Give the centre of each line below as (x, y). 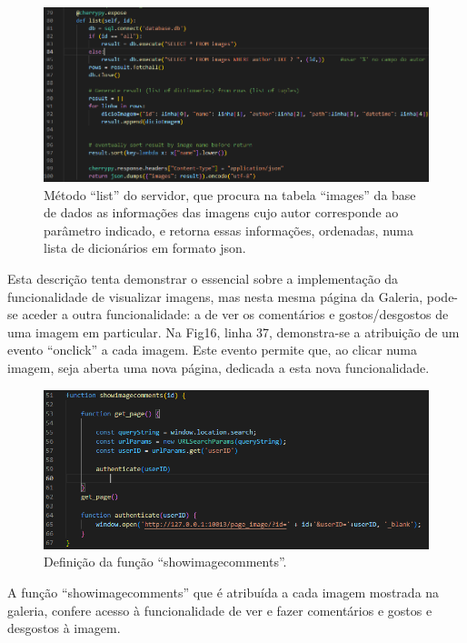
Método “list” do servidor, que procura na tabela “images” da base (230, 194)
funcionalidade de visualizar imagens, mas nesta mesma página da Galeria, (215, 296)
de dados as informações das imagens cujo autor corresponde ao (221, 212)
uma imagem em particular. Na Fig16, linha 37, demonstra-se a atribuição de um (233, 332)
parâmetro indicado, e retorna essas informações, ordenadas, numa (229, 230)
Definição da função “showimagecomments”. (165, 562)
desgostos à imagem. (64, 628)
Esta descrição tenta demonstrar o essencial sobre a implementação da (203, 278)
